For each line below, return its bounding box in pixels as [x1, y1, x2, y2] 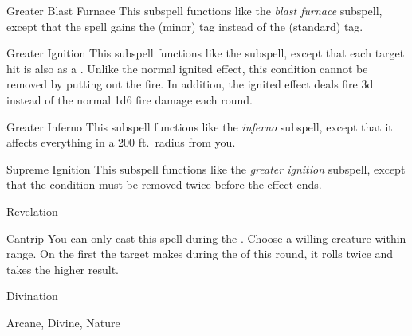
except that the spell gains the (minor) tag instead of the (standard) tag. [6, 18, 363, 34]
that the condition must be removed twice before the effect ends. [6, 176, 322, 193]
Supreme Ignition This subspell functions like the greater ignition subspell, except [6, 160, 406, 177]
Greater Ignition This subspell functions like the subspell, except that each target [6, 45, 405, 61]
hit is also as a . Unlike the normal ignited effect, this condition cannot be [6, 60, 368, 76]
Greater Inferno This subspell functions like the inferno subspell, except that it [6, 118, 393, 135]
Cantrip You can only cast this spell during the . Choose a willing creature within [6, 229, 406, 246]
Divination [6, 287, 58, 304]
